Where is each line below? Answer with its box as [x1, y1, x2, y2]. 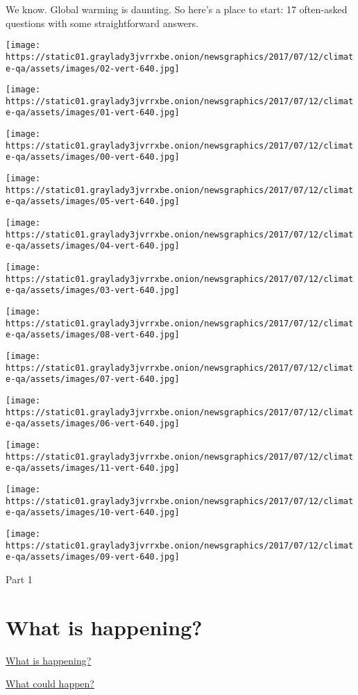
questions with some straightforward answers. [6, 15, 198, 30]
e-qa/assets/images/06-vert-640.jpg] [6, 419, 180, 429]
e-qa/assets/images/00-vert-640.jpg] [6, 152, 180, 162]
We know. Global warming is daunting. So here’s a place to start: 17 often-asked [6, 2, 348, 16]
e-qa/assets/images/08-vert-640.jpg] [6, 330, 180, 340]
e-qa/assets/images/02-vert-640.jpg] [6, 63, 180, 74]
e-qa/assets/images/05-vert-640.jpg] [6, 196, 180, 207]
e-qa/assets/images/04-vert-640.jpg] [6, 241, 180, 251]
